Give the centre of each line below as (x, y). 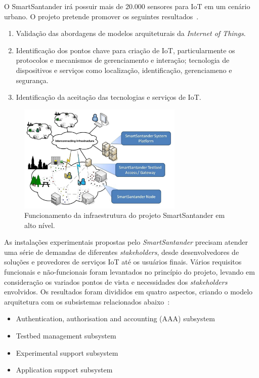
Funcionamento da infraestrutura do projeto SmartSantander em (125, 215)
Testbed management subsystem (66, 336)
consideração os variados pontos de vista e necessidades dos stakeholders (116, 281)
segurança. (32, 80)
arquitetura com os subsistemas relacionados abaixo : (87, 301)
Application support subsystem (64, 370)
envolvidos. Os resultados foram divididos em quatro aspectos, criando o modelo (128, 292)
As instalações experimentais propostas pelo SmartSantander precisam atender (126, 242)
